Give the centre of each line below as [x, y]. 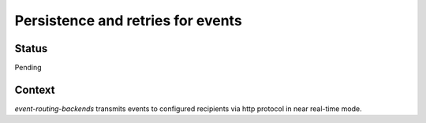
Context [35, 89]
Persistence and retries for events [128, 20]
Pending [28, 68]
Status [31, 48]
